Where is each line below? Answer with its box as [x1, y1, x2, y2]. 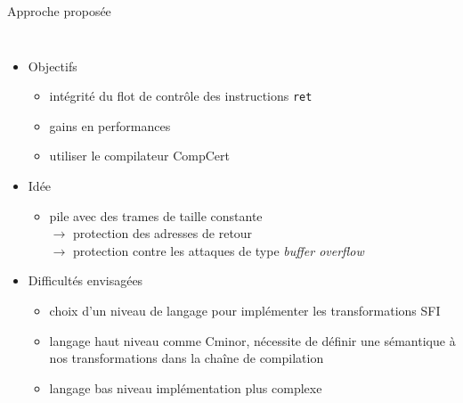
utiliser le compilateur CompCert [49, 146, 231, 165]
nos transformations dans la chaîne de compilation [49, 349, 324, 367]
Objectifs [28, 56, 77, 75]
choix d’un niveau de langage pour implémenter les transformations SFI [49, 301, 441, 319]
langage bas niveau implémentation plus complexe [49, 378, 322, 397]
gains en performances [49, 116, 171, 135]
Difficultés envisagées [28, 271, 143, 290]
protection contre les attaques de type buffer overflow [72, 241, 364, 259]
